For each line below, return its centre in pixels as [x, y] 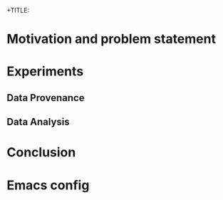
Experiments [45, 72]
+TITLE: [18, 10]
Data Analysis [38, 122]
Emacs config [48, 185]
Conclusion [41, 153]
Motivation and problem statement [111, 39]
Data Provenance [46, 98]
